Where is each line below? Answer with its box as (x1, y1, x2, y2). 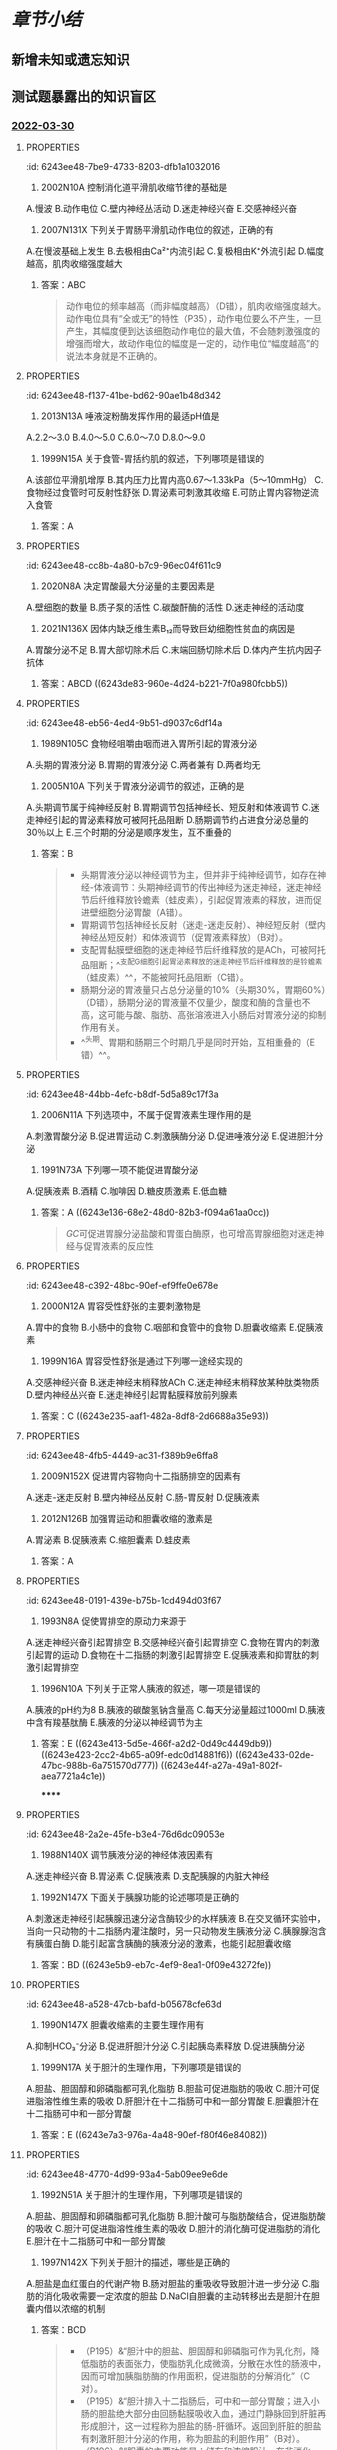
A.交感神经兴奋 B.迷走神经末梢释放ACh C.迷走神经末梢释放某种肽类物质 (25, 1376, 320, 1388)
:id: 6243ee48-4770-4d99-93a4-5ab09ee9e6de (25, 2168, 229, 2180)
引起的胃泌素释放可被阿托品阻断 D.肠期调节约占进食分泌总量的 (52, 814, 309, 826)
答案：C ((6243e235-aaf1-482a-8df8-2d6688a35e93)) (40, 1410, 269, 1422)
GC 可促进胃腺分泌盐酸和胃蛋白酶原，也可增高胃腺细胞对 (65, 1227, 299, 1239)
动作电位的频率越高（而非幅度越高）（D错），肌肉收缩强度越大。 (65, 300, 327, 312)
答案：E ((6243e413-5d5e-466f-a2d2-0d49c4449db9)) (40, 1737, 273, 1749)
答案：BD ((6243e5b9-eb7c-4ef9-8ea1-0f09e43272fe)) (40, 1958, 272, 1970)
